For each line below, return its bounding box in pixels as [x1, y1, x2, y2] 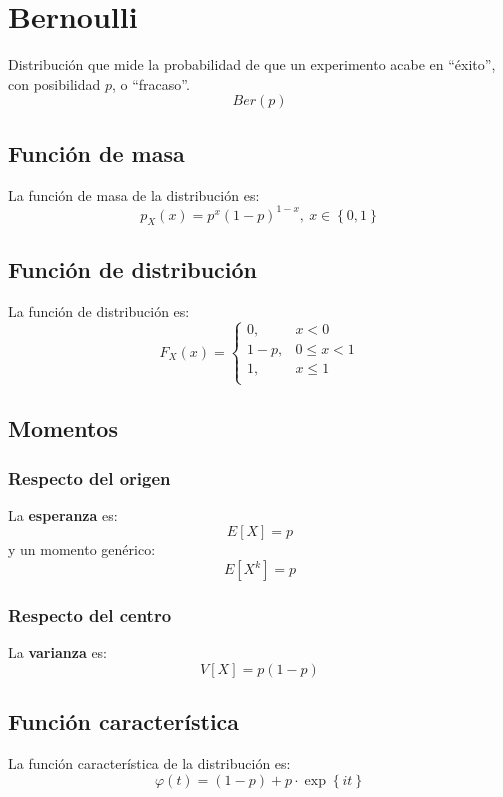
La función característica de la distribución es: [8, 753, 291, 774]
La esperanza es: [8, 504, 118, 525]
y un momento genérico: [8, 539, 156, 560]
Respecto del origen [8, 465, 171, 490]
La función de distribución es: [8, 300, 190, 321]
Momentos [8, 413, 118, 444]
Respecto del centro [8, 602, 172, 627]
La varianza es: [8, 642, 108, 663]
